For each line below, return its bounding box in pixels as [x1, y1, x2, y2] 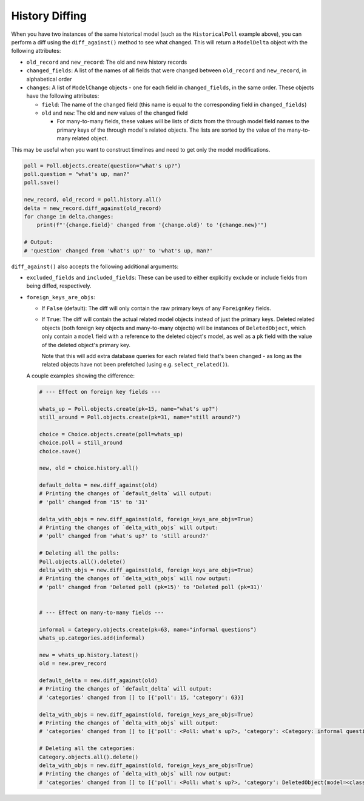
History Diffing [11, 9, 87, 22]
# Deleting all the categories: [39, 745, 136, 752]
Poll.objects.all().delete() [39, 558, 126, 565]
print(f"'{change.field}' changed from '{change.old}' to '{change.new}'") [36, 221, 268, 229]
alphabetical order [26, 75, 72, 83]
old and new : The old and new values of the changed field [41, 109, 188, 117]
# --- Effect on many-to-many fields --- [39, 609, 164, 616]
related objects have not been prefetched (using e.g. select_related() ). [41, 361, 229, 368]
